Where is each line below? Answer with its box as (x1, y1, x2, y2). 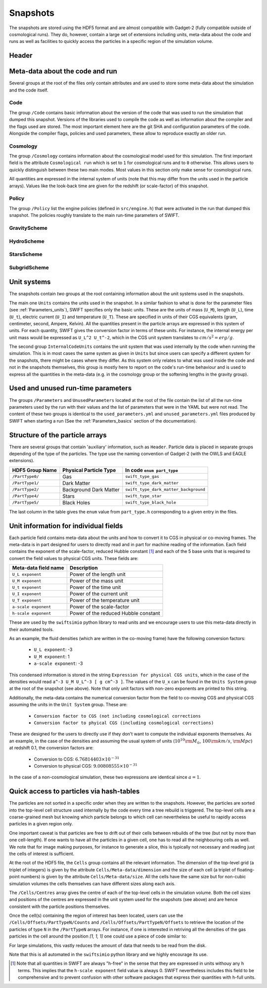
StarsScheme (9, 251, 43, 258)
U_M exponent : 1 (34, 653, 70, 659)
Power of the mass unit (69, 577, 124, 584)
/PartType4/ (12, 493, 39, 499)
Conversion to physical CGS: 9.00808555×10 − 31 (34, 763, 138, 769)
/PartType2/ (12, 487, 39, 492)
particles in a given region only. (9, 821, 73, 827)
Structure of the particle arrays (9, 430, 107, 439)
